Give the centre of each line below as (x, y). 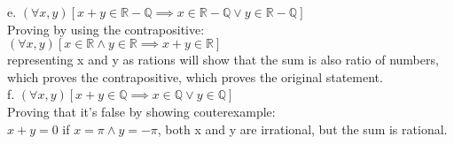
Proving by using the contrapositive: (106, 29)
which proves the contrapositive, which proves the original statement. (195, 76)
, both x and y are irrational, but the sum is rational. (302, 129)
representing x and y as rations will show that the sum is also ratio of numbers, (223, 60)
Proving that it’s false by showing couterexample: (141, 111)
